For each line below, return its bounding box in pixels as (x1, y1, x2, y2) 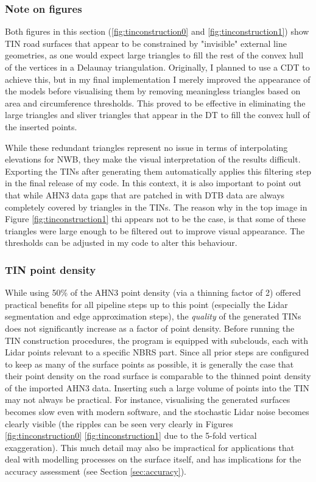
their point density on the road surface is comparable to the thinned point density (5, 369, 311, 382)
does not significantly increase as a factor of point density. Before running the (5, 321, 295, 334)
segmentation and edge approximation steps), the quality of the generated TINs (5, 310, 301, 323)
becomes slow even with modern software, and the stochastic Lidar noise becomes (5, 405, 309, 418)
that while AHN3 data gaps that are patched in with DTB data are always (5, 188, 285, 201)
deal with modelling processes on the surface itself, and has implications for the (5, 453, 301, 466)
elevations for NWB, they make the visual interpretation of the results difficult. (5, 153, 301, 166)
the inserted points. (5, 120, 77, 133)
